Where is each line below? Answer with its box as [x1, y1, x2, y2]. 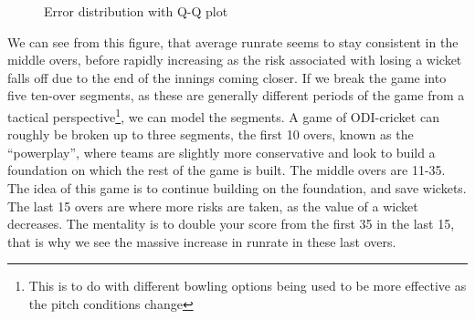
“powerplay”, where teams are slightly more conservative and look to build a [7, 142, 436, 161]
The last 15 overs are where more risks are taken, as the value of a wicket [7, 196, 418, 215]
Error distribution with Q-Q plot [44, 2, 228, 20]
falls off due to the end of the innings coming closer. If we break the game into [7, 67, 447, 87]
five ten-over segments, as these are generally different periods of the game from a [7, 86, 465, 105]
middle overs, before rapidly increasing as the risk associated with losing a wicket [7, 50, 462, 69]
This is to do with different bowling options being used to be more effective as [28, 276, 467, 295]
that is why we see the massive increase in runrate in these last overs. [7, 232, 396, 251]
